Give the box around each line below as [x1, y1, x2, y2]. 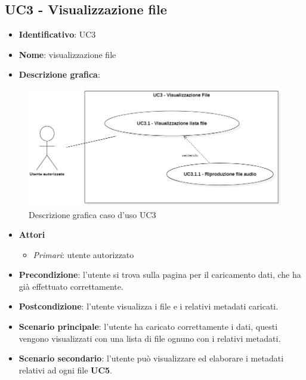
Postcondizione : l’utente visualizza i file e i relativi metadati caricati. [18, 300, 279, 312]
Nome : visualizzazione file [18, 48, 116, 60]
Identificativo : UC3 [18, 28, 96, 41]
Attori [18, 228, 45, 241]
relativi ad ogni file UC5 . [18, 363, 112, 376]
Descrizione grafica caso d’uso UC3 [29, 208, 156, 220]
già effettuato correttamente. [18, 280, 123, 292]
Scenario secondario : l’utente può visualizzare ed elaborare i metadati [18, 352, 284, 364]
